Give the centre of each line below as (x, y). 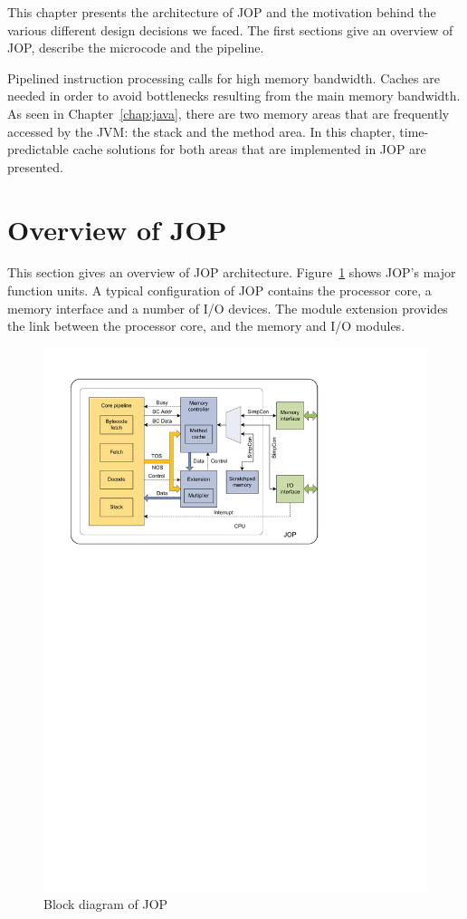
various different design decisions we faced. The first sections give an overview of (230, 29)
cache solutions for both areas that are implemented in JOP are (249, 149)
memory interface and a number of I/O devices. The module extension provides (228, 308)
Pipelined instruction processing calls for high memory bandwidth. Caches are (224, 77)
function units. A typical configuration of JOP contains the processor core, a (219, 290)
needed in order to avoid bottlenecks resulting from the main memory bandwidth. (234, 96)
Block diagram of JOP (106, 904)
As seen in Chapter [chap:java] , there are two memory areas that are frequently (229, 113)
